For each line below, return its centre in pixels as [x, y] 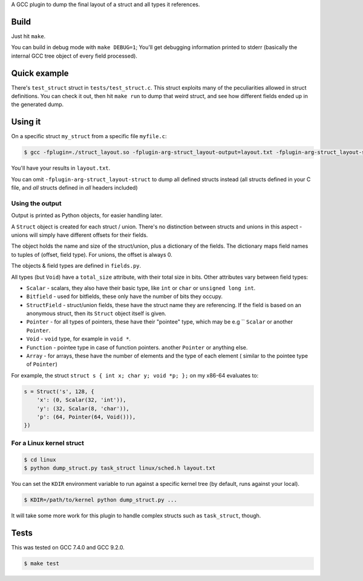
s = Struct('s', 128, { [59, 391]
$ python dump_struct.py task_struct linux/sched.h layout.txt [120, 468]
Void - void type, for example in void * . [79, 339]
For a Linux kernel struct [47, 443]
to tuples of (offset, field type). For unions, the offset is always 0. [92, 254]
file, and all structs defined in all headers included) [75, 188]
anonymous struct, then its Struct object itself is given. [96, 314]
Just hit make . [28, 36]
